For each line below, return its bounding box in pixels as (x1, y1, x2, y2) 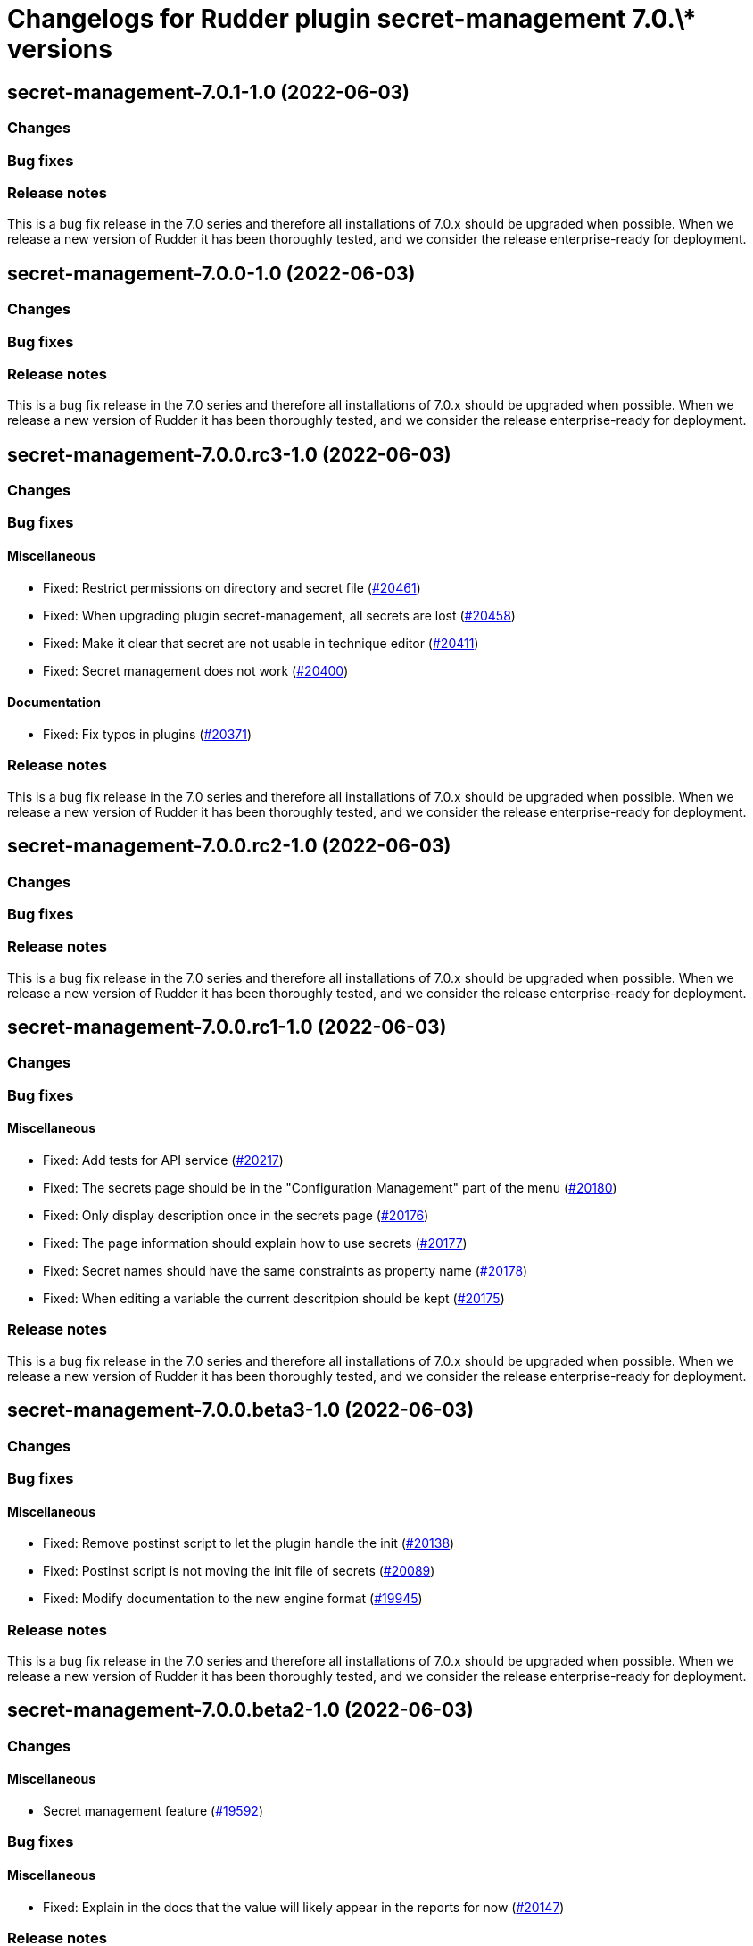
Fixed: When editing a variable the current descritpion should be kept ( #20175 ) (43, 1291, 505, 1307)
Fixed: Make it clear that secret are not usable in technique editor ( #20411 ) (43, 635, 479, 651)
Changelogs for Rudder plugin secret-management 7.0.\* (7, 4, 697, 34)
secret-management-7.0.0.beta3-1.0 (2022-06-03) (7, 1399, 475, 1422)
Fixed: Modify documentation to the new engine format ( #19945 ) (43, 1591, 423, 1607)
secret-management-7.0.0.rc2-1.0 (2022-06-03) (7, 835, 451, 858)
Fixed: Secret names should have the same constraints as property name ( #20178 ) (43, 1263, 528, 1279)
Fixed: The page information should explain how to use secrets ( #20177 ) (43, 1235, 468, 1252)
